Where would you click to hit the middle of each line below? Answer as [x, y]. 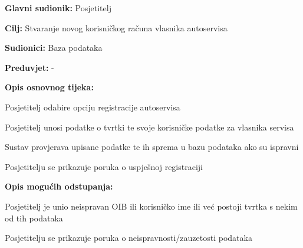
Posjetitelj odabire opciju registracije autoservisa [93, 107]
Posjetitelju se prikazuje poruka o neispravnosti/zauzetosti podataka [129, 238]
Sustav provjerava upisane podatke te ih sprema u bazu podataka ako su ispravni [152, 147]
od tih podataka [34, 218]
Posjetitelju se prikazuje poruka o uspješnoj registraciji [104, 166]
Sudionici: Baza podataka [54, 48]
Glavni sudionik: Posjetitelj [58, 8]
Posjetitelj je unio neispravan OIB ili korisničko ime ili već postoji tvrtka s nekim [151, 206]
